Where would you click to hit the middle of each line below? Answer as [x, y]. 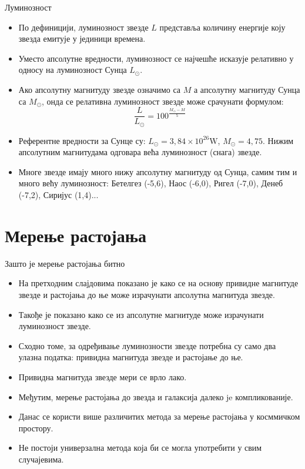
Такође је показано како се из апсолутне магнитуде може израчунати [141, 314]
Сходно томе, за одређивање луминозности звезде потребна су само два [147, 345]
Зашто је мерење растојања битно [65, 263]
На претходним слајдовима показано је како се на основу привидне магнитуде [158, 283]
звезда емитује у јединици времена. [82, 38]
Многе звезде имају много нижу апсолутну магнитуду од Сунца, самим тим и [158, 171]
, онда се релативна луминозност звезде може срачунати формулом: [163, 101]
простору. [36, 428]
